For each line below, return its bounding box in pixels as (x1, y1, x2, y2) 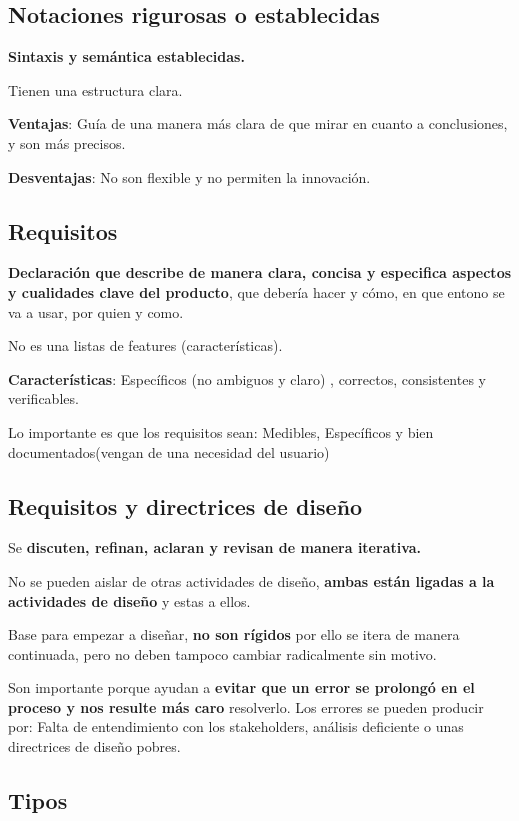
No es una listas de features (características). (8, 335, 283, 356)
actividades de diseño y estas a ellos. (8, 590, 251, 611)
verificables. (8, 388, 79, 409)
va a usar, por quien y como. (8, 301, 184, 322)
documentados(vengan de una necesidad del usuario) (8, 441, 330, 462)
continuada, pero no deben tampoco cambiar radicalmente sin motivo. (8, 643, 437, 664)
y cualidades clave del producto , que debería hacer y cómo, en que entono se (8, 281, 505, 302)
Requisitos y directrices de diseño (8, 490, 363, 521)
